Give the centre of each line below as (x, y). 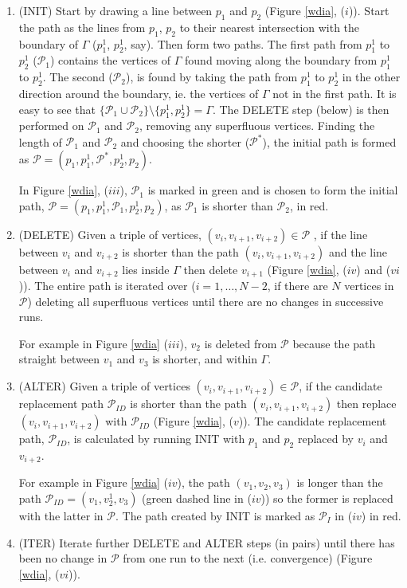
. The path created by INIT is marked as (215, 515)
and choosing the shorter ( (185, 141)
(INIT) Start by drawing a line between (115, 10)
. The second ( (78, 77)
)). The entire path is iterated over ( (107, 286)
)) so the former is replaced (327, 498)
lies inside (146, 269)
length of (40, 141)
